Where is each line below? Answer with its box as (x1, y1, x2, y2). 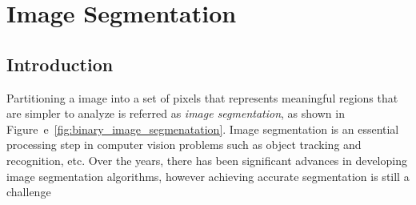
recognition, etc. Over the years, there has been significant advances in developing (6, 151, 407, 168)
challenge (6, 183, 51, 200)
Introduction (6, 51, 114, 76)
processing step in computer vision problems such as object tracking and (6, 136, 362, 153)
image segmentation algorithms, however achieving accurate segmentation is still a (6, 167, 410, 184)
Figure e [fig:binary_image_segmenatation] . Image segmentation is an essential (6, 120, 399, 137)
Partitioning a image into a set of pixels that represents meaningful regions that (6, 89, 398, 106)
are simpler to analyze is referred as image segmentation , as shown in (6, 105, 345, 122)
